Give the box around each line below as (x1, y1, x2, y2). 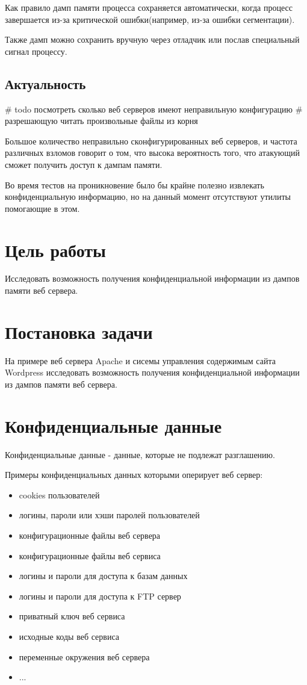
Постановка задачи (5, 319, 153, 344)
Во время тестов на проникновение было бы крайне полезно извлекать (5, 178, 264, 191)
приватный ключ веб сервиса (19, 610, 125, 622)
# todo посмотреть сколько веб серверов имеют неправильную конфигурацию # (5, 102, 303, 115)
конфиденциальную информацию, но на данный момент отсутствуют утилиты (5, 190, 291, 203)
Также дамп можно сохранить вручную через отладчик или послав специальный (5, 33, 300, 46)
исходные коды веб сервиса (19, 630, 119, 643)
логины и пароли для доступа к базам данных (19, 569, 188, 582)
